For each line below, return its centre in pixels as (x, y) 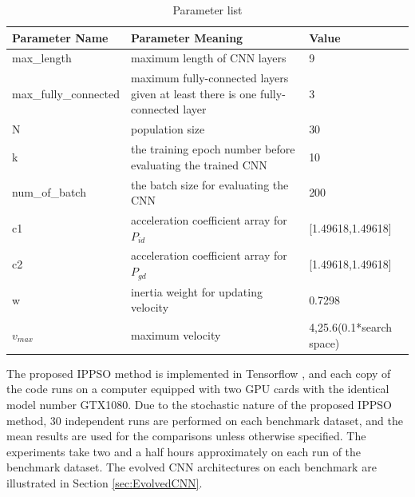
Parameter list (207, 10)
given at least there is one (194, 93)
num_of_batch (49, 192)
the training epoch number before (213, 149)
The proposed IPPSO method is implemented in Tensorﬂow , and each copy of (199, 373)
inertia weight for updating (196, 291)
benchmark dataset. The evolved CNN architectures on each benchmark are (192, 467)
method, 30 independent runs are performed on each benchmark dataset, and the (205, 420)
